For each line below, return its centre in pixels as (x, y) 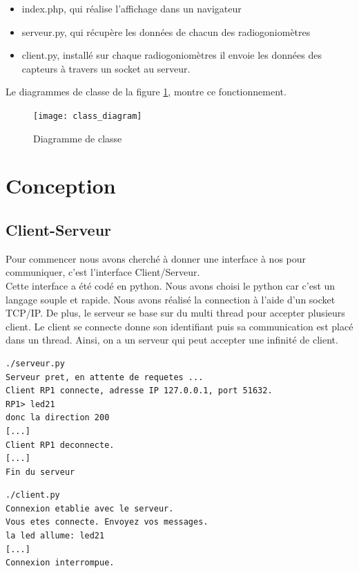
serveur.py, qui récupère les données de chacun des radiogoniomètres (166, 31)
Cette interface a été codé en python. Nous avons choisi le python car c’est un (171, 285)
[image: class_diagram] (88, 116)
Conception (61, 186)
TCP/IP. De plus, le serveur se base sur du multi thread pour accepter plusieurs (175, 313)
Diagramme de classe (78, 138)
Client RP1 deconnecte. (60, 445)
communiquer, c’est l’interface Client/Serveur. (103, 272)
